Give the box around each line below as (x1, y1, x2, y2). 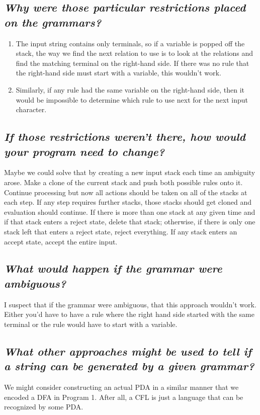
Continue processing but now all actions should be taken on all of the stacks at (4, 187, 247, 197)
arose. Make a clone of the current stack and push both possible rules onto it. (4, 177, 243, 187)
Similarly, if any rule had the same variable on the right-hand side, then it (16, 84, 244, 95)
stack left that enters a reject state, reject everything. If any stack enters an (4, 226, 237, 236)
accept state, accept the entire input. (4, 236, 118, 246)
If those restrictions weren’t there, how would (4, 129, 245, 144)
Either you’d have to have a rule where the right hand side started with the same (4, 309, 254, 319)
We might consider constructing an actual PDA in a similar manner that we (4, 382, 239, 392)
